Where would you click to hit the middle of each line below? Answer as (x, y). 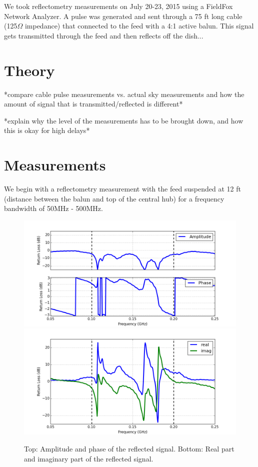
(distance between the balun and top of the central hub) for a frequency (114, 198)
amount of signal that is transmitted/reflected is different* (93, 104)
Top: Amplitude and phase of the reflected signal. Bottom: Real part (129, 448)
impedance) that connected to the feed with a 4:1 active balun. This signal (139, 26)
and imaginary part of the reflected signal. (89, 458)
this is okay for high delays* (47, 130)
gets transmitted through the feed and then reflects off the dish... (104, 35)
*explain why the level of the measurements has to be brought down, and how (124, 120)
